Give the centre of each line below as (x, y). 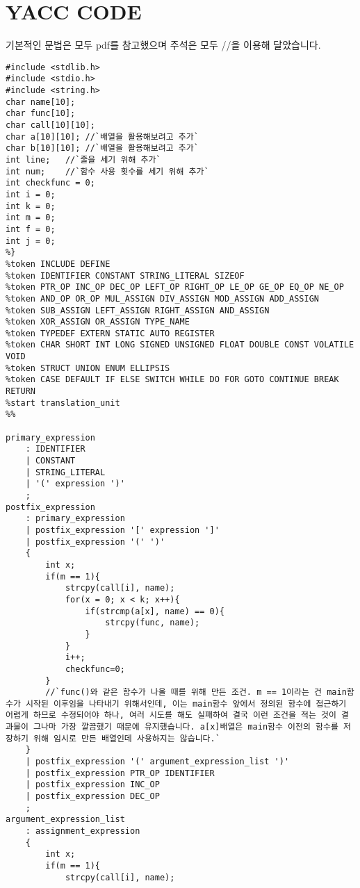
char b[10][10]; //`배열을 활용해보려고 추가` (102, 148)
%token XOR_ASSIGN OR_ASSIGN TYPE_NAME (98, 322)
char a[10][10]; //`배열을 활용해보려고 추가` (102, 137)
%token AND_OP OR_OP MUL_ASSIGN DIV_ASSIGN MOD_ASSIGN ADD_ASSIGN (163, 298)
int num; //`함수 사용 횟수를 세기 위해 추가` (107, 171)
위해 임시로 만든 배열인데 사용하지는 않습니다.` (126, 738)
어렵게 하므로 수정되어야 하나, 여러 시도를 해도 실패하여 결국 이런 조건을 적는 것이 (171, 715)
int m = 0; (31, 218)
